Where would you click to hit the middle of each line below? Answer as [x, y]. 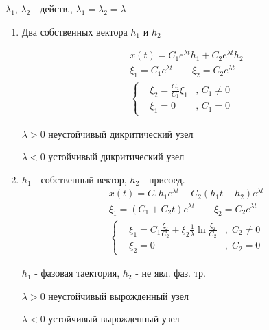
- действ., [53, 8]
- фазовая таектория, [77, 273]
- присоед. [164, 179]
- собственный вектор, [81, 179]
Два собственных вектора [74, 31]
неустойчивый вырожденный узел [118, 295]
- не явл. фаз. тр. [171, 273]
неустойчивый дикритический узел [121, 133]
